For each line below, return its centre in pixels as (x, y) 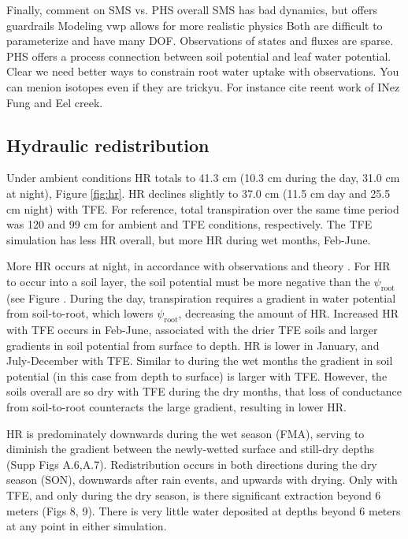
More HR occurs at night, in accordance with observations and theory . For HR (198, 266)
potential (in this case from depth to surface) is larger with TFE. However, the (197, 375)
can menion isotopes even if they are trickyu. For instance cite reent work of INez (203, 86)
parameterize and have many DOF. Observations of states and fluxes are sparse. (200, 41)
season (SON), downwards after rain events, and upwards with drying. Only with (202, 480)
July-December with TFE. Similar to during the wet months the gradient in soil (200, 361)
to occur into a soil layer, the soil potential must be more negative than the (188, 281)
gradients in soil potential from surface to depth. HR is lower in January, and (193, 345)
